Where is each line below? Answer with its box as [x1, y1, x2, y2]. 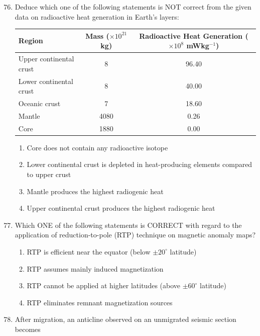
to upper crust [27, 169, 71, 179]
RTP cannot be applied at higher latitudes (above [27, 280, 181, 291]
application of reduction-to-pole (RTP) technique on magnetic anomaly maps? [15, 229, 256, 240]
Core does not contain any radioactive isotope [27, 142, 168, 152]
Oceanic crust [18, 98, 61, 108]
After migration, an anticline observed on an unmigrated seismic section [15, 314, 236, 324]
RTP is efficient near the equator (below [27, 246, 151, 257]
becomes [15, 323, 41, 334]
